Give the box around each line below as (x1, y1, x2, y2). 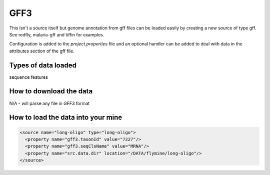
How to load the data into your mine (9, 113, 122, 122)
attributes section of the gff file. (9, 48, 74, 54)
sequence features (9, 74, 48, 80)
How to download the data (9, 87, 93, 96)
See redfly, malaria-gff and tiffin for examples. (9, 31, 104, 37)
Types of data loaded (9, 61, 77, 69)
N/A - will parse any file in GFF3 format (9, 100, 90, 106)
